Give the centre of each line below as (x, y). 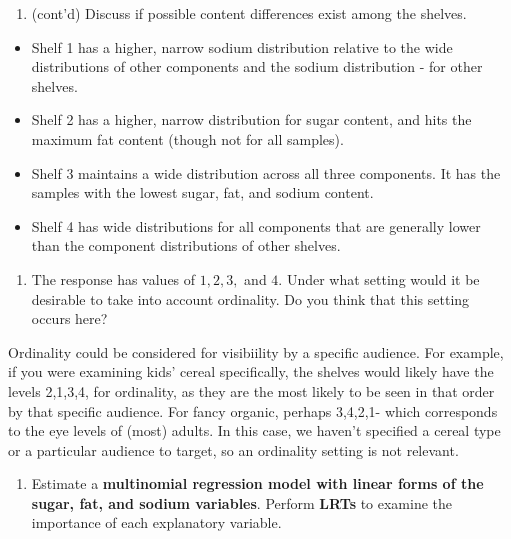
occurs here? (69, 318)
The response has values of (113, 278)
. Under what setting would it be (379, 278)
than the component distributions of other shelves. (186, 245)
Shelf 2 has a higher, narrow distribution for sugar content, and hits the (251, 119)
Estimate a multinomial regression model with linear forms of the (257, 483)
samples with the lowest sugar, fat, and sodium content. (202, 192)
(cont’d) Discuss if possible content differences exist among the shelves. (249, 13)
